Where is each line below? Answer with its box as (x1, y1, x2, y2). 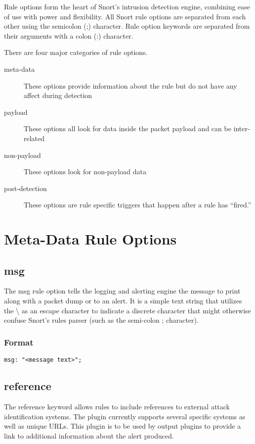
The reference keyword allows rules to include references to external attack (4, 401, 230, 411)
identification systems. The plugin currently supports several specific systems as (4, 411, 246, 421)
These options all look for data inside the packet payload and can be (24, 123, 231, 134)
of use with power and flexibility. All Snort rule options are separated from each (4, 11, 246, 21)
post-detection (4, 183, 47, 193)
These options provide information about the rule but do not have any (24, 80, 237, 91)
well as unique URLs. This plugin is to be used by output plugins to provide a (4, 421, 241, 431)
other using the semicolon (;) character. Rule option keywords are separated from (4, 21, 250, 31)
